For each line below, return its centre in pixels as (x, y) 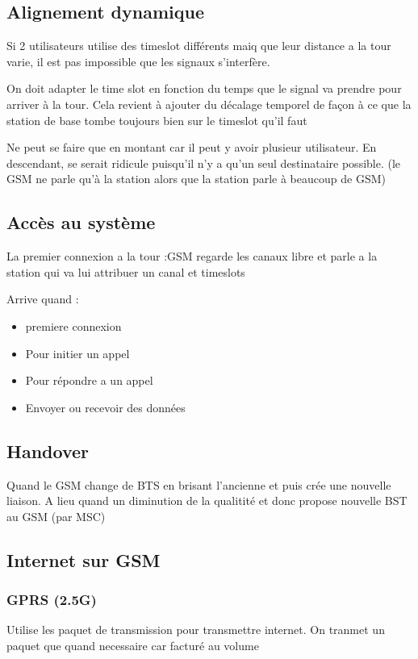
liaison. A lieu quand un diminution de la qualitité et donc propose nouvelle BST (207, 501)
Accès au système (81, 222)
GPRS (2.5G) (52, 599)
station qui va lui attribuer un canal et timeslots (126, 271)
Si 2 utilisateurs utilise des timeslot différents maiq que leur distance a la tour (199, 46)
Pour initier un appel (77, 353)
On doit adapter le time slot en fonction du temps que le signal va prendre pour (204, 88)
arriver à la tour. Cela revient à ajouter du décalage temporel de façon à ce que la (209, 104)
